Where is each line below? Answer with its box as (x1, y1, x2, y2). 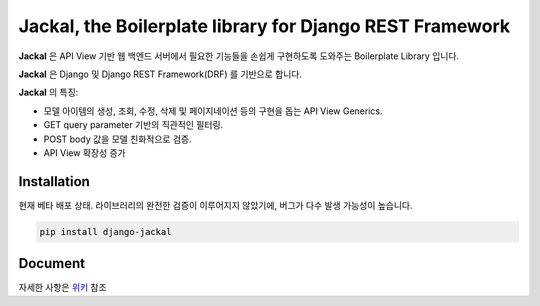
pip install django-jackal (39, 226, 172, 237)
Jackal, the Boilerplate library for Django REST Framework (18, 15, 511, 37)
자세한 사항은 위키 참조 (18, 281, 107, 294)
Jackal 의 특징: (18, 86, 79, 99)
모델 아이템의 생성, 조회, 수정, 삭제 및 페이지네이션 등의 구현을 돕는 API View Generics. (43, 105, 383, 117)
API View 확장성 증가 (43, 146, 126, 159)
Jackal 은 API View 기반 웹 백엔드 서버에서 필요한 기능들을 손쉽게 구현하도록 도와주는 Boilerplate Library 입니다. (18, 50, 460, 62)
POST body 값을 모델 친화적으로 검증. (43, 133, 192, 145)
